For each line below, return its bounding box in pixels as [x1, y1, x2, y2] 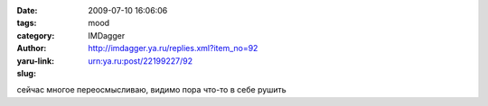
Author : [16, 43, 47, 54]
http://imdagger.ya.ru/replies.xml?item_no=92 [88, 43, 258, 54]
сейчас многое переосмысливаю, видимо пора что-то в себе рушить [16, 84, 286, 95]
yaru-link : [16, 55, 54, 66]
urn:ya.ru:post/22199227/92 [88, 55, 193, 66]
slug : [16, 67, 36, 78]
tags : [16, 18, 37, 29]
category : [16, 30, 55, 40]
